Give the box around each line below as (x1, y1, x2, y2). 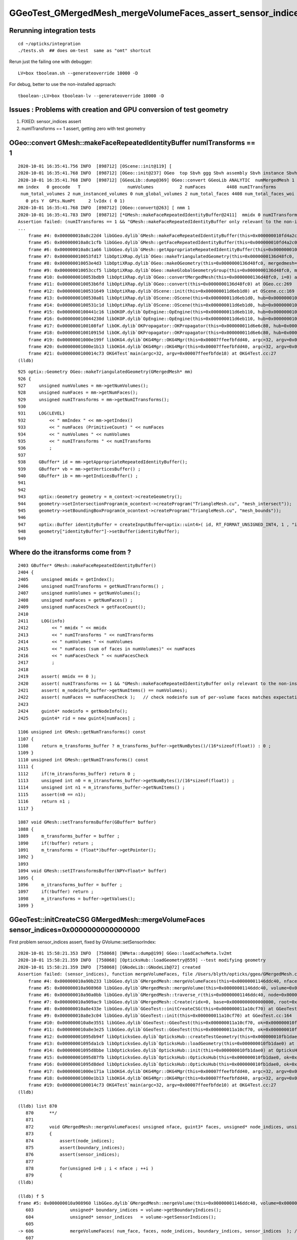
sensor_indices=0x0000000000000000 (9, 926, 141, 934)
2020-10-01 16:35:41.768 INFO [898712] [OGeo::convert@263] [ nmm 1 (18, 205, 191, 211)
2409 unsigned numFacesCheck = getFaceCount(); (18, 604, 146, 610)
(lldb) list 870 (18, 1103, 57, 1109)
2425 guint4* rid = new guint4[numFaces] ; (18, 715, 136, 721)
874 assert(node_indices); (25, 1138, 115, 1143)
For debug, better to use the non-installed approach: (9, 81, 116, 87)
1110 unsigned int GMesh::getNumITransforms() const (18, 757, 148, 762)
